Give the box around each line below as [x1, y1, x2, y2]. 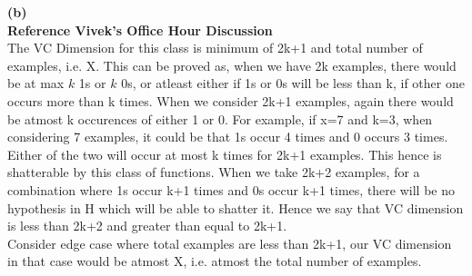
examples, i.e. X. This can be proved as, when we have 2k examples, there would [7, 55, 457, 74]
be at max [7, 74, 65, 93]
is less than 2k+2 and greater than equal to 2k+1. [7, 216, 287, 235]
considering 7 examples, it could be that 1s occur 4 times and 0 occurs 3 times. [7, 127, 448, 146]
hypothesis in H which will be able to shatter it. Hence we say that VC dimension [7, 198, 464, 217]
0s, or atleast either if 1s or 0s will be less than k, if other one [121, 74, 465, 93]
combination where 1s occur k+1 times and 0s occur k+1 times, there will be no [7, 180, 455, 199]
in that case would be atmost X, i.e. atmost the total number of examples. [7, 251, 422, 271]
